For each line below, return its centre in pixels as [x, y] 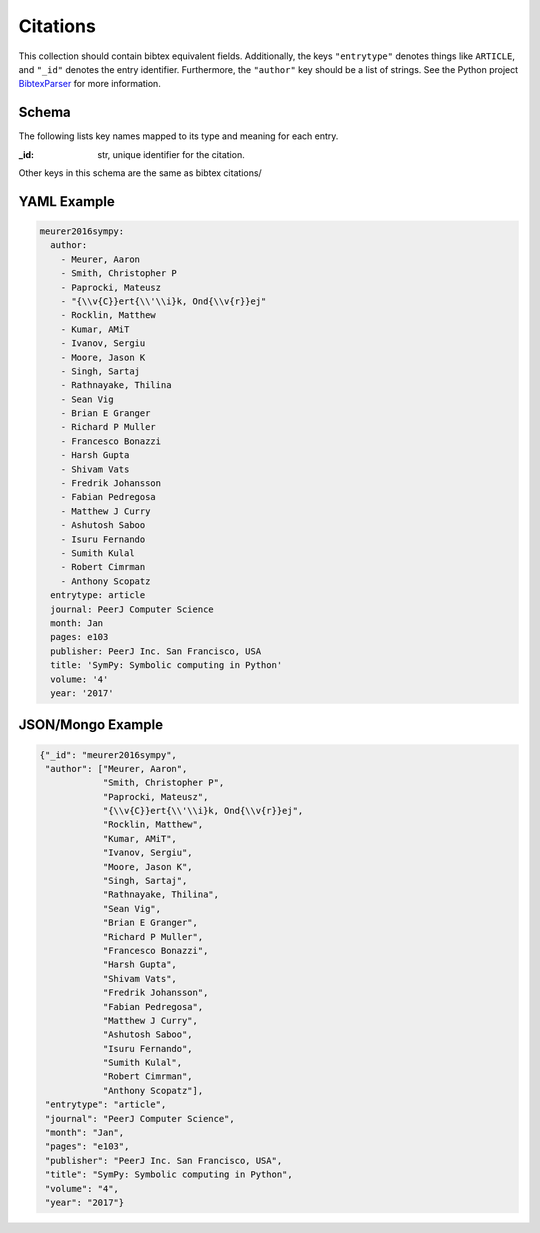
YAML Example [66, 201]
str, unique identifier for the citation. [171, 154]
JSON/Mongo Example [91, 725]
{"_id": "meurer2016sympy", [108, 754]
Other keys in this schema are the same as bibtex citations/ [140, 173]
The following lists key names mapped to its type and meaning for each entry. [178, 136]
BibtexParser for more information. [90, 84]
